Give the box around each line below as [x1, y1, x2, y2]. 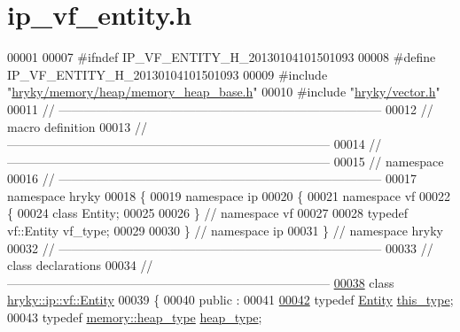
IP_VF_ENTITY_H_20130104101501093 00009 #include [7, 65, 328, 83]
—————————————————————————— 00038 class [7, 273, 394, 291]
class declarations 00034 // [7, 256, 153, 274]
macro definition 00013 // [7, 117, 147, 135]
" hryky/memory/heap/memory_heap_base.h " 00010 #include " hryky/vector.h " [7, 82, 441, 101]
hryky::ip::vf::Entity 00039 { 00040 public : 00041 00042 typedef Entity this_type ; [7, 290, 454, 309]
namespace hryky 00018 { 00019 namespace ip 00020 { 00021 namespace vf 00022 [7, 186, 450, 205]
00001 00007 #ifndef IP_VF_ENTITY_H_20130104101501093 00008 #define [7, 48, 436, 66]
